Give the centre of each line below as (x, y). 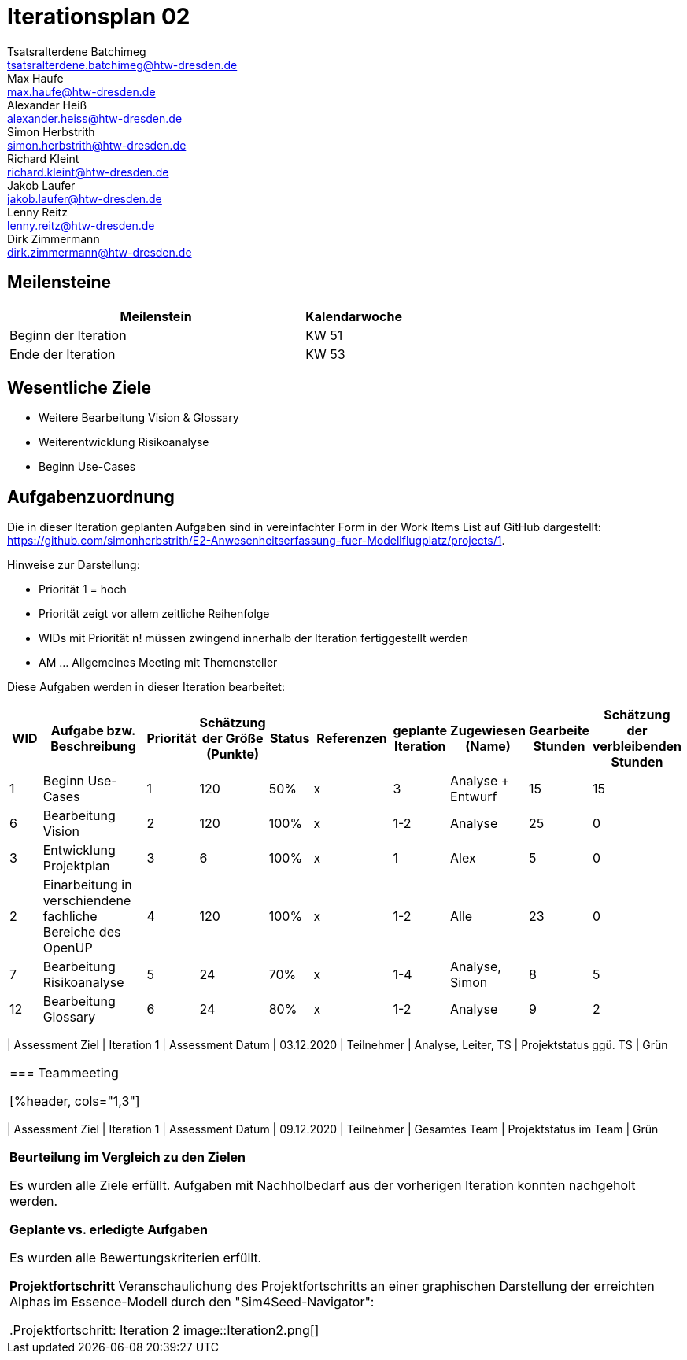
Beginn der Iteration (68, 335)
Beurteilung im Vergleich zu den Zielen (128, 1157)
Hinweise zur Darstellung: (74, 565)
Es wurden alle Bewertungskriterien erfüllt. (136, 1258)
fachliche (70, 917)
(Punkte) (233, 754)
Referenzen (352, 739)
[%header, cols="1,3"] (75, 1101)
